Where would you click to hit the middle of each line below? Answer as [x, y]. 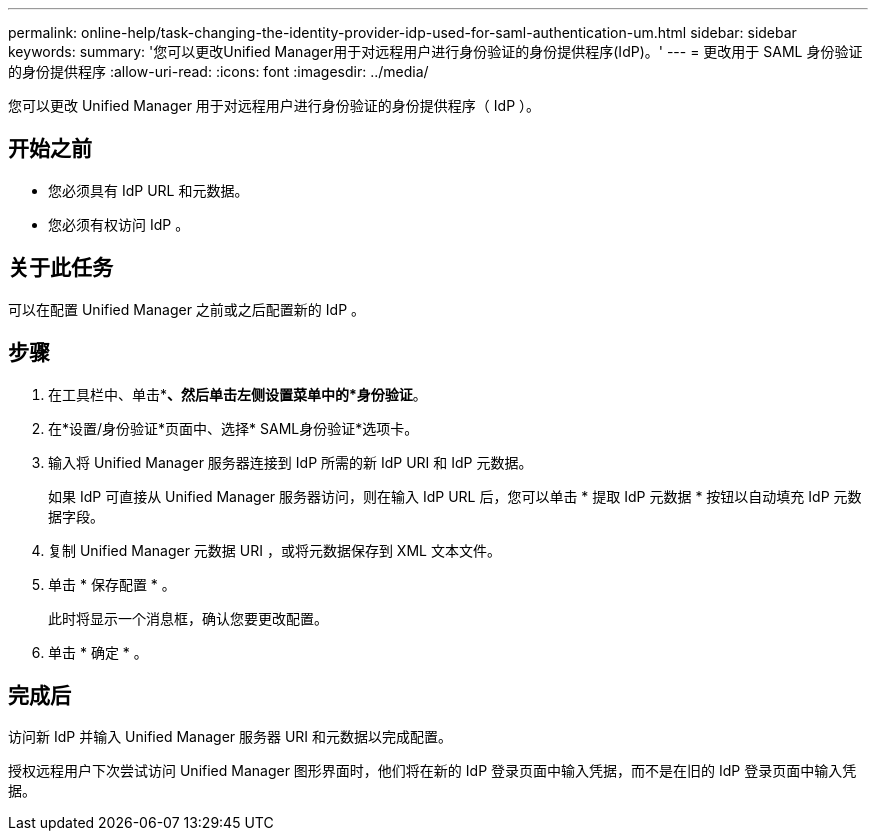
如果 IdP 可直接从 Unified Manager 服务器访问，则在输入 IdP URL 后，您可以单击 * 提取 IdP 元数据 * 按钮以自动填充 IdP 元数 [455, 496]
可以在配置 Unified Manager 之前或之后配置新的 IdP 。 [187, 309]
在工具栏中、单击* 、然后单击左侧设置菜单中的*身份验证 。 [237, 394]
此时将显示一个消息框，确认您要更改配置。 [188, 618]
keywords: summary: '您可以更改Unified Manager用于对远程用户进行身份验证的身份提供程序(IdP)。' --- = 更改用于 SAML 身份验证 [435, 51]
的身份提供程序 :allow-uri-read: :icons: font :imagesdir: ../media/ [218, 71]
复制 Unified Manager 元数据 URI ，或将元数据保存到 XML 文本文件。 [274, 550]
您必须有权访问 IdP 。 [119, 224]
